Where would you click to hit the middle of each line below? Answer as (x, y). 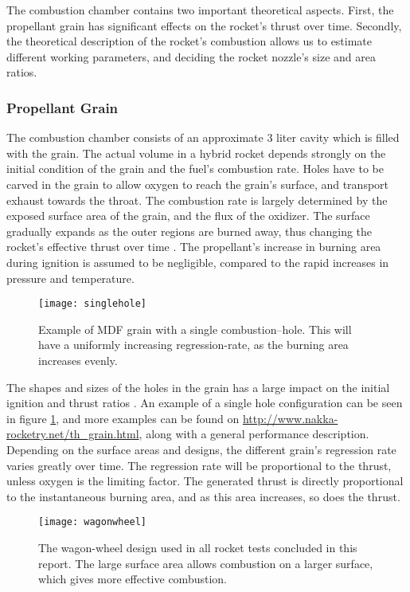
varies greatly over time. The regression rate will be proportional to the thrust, (199, 465)
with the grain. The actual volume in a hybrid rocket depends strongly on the (196, 153)
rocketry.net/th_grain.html (73, 434)
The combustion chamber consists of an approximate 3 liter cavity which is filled (203, 137)
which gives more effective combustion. (133, 579)
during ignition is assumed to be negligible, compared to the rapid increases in (198, 262)
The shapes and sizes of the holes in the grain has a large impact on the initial (198, 387)
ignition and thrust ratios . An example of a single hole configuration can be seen (205, 403)
